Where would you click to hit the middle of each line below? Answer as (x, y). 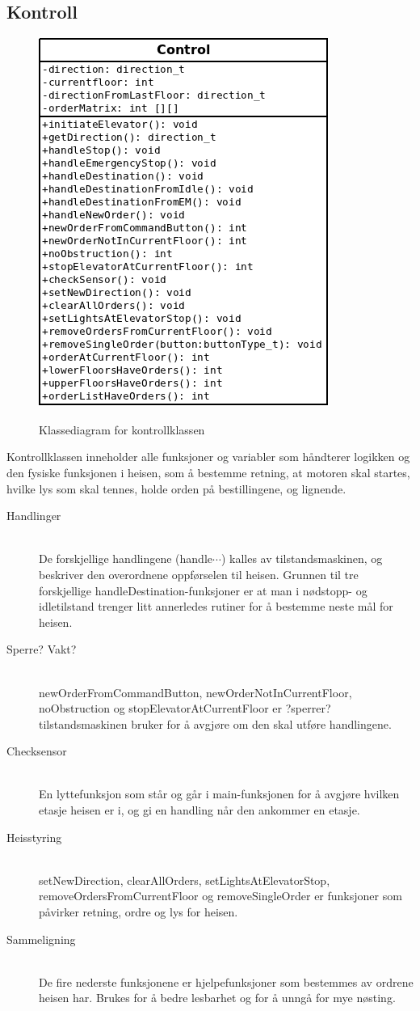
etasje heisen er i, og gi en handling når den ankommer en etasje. (199, 810)
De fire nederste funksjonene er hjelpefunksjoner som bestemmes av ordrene (226, 981)
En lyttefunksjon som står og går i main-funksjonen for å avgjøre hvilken (219, 794)
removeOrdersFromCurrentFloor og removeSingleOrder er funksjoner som (220, 896)
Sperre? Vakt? (42, 649)
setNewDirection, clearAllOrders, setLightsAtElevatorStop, (185, 880)
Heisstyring (34, 837)
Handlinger (34, 516)
